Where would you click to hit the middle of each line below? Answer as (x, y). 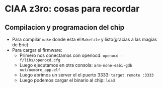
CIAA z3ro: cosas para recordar (72, 9)
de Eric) (20, 45)
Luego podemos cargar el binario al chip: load (67, 80)
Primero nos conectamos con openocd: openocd (69, 55)
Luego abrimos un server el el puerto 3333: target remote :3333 (87, 75)
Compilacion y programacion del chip (64, 27)
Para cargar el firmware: (37, 50)
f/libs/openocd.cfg (40, 60)
